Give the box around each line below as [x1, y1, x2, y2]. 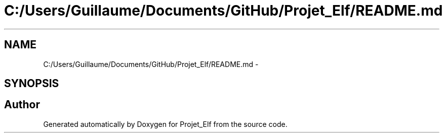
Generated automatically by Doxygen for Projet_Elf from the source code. [43, 119, 288, 128]
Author [4, 98, 40, 111]
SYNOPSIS [4, 77, 59, 90]
